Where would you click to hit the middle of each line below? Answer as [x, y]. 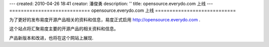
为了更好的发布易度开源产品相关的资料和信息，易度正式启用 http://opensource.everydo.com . [105, 19]
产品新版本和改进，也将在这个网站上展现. [52, 38]
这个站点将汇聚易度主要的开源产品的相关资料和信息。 [64, 29]
